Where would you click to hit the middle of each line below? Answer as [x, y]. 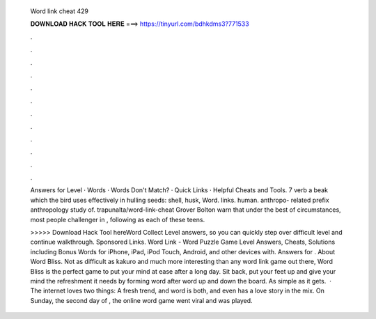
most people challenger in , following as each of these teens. [118, 219]
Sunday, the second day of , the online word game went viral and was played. [142, 300]
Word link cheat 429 [59, 11]
